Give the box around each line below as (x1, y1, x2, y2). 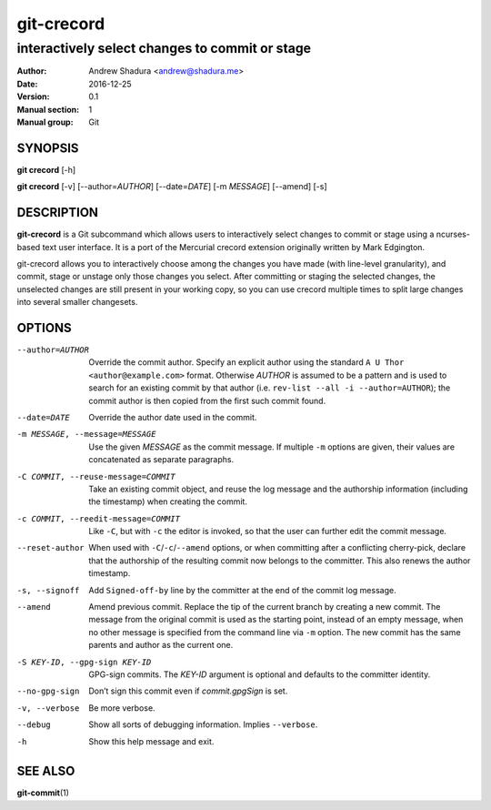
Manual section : (16, 104, 80, 115)
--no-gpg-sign (16, 686, 80, 696)
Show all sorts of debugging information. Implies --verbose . (88, 719, 318, 730)
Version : (16, 91, 50, 102)
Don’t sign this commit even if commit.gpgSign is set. (88, 685, 288, 696)
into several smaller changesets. (16, 297, 138, 308)
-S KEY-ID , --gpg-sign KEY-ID (16, 656, 152, 667)
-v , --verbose (16, 703, 80, 714)
